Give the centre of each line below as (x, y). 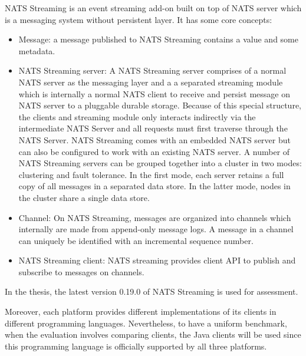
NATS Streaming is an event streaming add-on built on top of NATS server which (153, 8)
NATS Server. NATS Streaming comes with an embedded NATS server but (154, 139)
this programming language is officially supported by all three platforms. (136, 346)
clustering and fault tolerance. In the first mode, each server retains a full (151, 174)
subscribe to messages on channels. (81, 271)
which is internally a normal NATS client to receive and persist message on (154, 93)
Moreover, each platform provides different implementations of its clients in (141, 311)
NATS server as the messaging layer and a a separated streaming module (151, 82)
